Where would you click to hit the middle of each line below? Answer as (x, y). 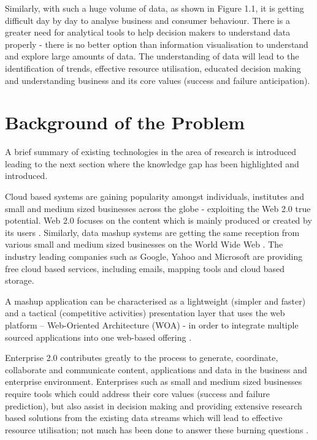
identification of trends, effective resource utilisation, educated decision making (153, 68)
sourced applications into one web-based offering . (98, 337)
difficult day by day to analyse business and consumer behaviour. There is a (147, 20)
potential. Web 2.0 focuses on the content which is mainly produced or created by (158, 220)
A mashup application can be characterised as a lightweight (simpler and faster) (155, 301)
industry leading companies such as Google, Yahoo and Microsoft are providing (154, 256)
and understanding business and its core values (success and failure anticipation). (158, 80)
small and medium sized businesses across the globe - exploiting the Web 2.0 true (158, 208)
